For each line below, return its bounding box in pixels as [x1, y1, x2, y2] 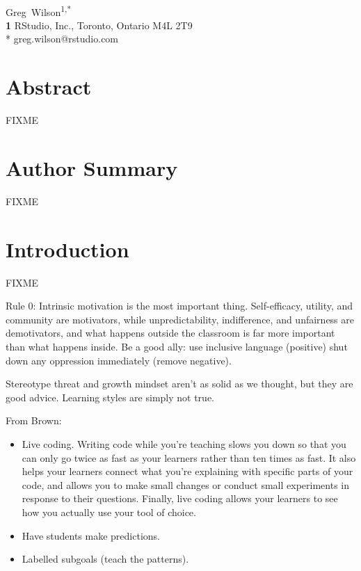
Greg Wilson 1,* [6, 2, 72, 19]
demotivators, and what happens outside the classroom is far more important [6, 325, 335, 340]
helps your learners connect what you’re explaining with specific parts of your [22, 464, 353, 478]
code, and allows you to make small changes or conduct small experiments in [22, 477, 349, 492]
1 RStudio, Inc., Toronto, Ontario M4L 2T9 [6, 17, 193, 32]
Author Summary [6, 153, 178, 182]
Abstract [6, 72, 92, 101]
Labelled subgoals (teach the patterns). [22, 552, 189, 566]
